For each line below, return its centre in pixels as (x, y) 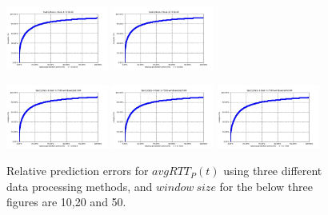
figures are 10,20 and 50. (66, 202)
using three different (273, 171)
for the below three (266, 186)
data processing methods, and (80, 186)
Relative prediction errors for (78, 171)
